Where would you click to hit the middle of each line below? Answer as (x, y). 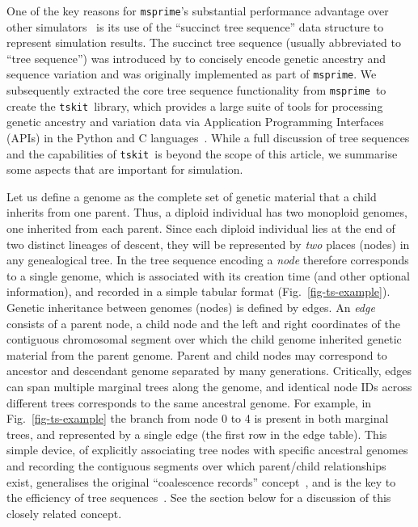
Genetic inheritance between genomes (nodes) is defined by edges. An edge (191, 307)
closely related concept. (64, 513)
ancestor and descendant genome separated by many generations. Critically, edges (209, 371)
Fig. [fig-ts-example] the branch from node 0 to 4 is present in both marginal (198, 418)
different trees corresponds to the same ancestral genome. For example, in (189, 402)
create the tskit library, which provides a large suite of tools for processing (195, 105)
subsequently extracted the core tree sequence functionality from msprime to (196, 90)
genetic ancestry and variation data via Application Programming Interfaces (195, 122)
